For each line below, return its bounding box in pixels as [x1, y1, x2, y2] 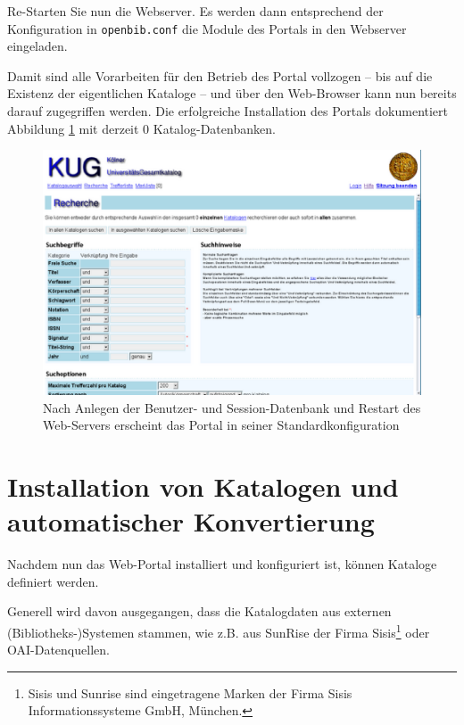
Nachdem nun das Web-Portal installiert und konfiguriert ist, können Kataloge [7, 555, 437, 573]
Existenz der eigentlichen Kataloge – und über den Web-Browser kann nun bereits [7, 84, 457, 103]
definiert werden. [7, 572, 99, 590]
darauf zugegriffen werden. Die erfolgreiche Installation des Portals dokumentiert [7, 102, 449, 120]
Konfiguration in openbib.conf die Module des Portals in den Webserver [7, 19, 407, 37]
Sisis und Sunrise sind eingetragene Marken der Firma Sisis [28, 683, 352, 702]
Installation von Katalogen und [7, 468, 399, 505]
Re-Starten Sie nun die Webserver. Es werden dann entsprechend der [7, 2, 384, 20]
